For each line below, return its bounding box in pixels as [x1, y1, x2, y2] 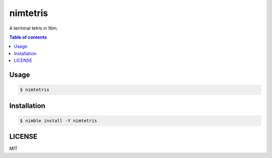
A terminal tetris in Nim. [9, 25, 58, 31]
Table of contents [9, 34, 47, 40]
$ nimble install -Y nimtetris [20, 118, 98, 123]
